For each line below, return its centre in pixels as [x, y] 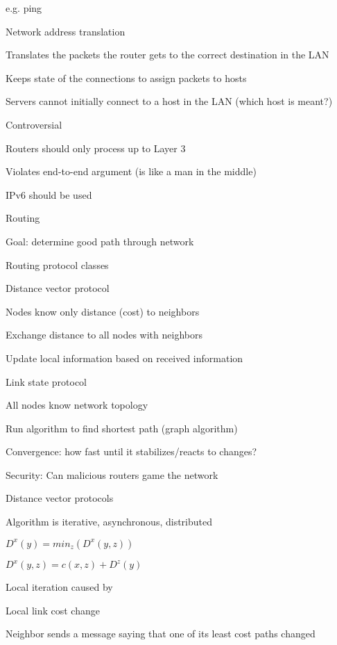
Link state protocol [46, 381]
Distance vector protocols [60, 498]
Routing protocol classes [57, 264]
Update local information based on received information [124, 358]
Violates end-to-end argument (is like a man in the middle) [131, 171]
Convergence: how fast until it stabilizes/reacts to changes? [131, 451]
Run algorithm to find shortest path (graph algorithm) [122, 428]
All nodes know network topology [77, 405]
